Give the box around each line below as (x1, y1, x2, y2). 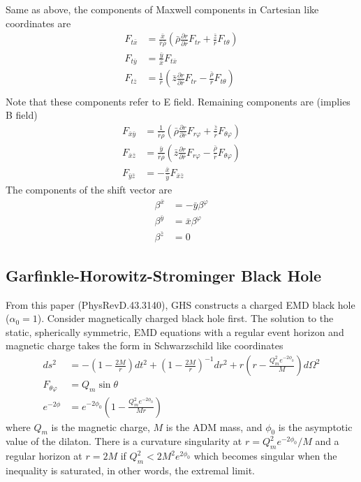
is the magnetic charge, (51, 419, 150, 434)
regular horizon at (6, 448, 82, 463)
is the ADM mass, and (165, 419, 263, 434)
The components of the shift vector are (6, 182, 172, 196)
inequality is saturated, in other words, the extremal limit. (6, 463, 256, 478)
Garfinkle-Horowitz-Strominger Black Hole (6, 264, 322, 286)
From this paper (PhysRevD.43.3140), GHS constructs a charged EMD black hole (6, 297, 355, 312)
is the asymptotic (278, 419, 353, 434)
